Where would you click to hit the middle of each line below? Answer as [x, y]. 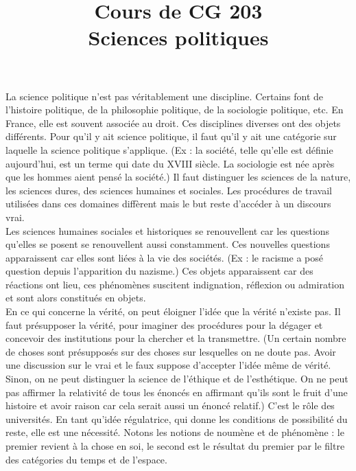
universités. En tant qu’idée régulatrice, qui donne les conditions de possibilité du [177, 418]
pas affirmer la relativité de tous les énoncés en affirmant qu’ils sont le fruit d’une [177, 392]
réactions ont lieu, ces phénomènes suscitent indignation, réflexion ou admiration [175, 284]
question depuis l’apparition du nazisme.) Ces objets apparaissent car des [159, 271]
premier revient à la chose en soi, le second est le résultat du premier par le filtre [175, 446]
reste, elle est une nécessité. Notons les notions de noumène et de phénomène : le [175, 432]
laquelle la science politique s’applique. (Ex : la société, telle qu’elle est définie [169, 149]
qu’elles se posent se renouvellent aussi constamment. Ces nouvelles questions [168, 244]
